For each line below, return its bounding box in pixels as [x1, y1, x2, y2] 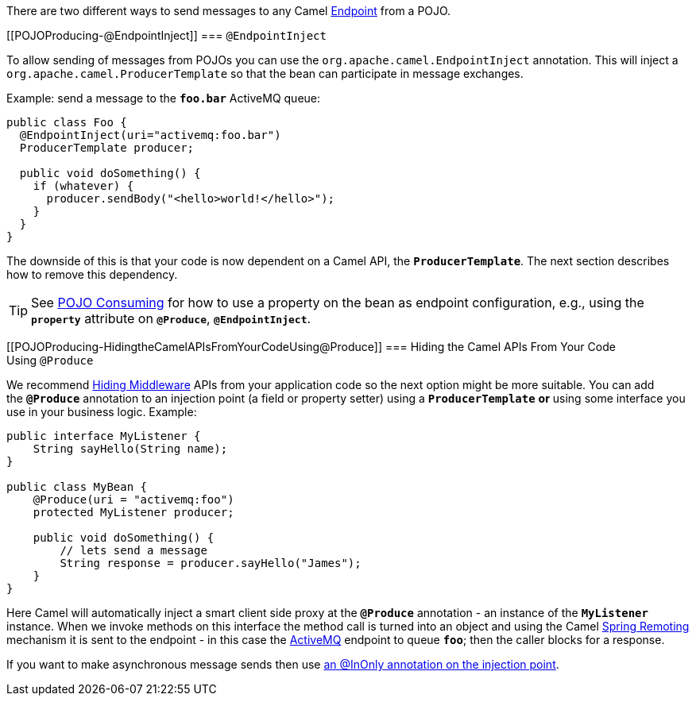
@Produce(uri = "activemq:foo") [33, 493, 234, 506]
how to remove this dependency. [6, 268, 178, 281]
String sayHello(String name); [33, 442, 228, 455]
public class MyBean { [6, 480, 148, 493]
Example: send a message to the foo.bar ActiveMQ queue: [6, 91, 321, 105]
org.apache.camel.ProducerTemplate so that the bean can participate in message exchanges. [6, 67, 524, 80]
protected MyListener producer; [33, 506, 234, 519]
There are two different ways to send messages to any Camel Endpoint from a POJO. [6, 4, 451, 17]
